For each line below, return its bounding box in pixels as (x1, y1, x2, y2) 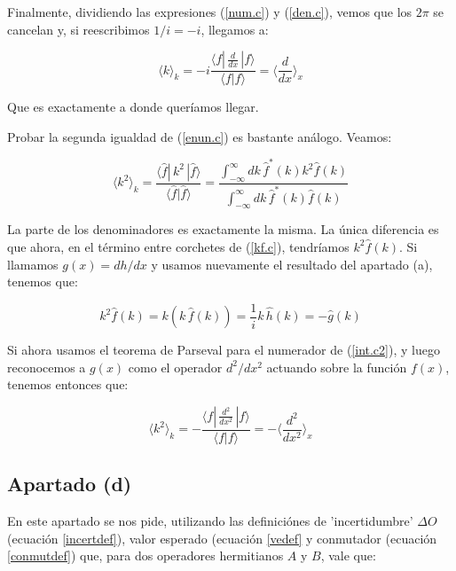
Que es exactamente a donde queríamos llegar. (7, 98, 259, 116)
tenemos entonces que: (7, 375, 129, 394)
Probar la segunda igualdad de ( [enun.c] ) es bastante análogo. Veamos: (7, 127, 392, 145)
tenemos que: (7, 272, 78, 291)
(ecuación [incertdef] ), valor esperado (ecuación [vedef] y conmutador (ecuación (7, 528, 437, 547)
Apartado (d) (7, 470, 132, 497)
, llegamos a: (200, 20, 269, 38)
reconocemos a (7, 357, 86, 376)
